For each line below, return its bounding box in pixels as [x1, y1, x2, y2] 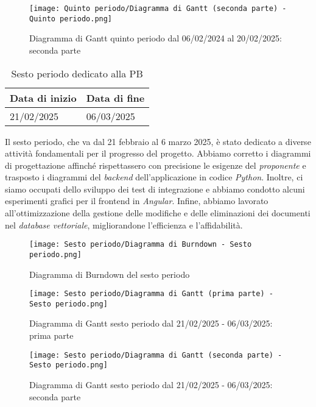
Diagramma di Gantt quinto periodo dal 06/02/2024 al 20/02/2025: [29, 32, 282, 44]
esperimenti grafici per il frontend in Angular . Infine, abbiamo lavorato [5, 194, 269, 207]
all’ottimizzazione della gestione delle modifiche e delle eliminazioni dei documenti [5, 207, 311, 219]
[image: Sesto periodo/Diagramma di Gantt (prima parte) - [29, 289, 273, 299]
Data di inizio [10, 90, 77, 105]
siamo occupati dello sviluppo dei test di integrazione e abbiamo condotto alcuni [5, 182, 305, 195]
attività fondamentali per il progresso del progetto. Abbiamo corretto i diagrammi [5, 147, 311, 160]
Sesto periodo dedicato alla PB [11, 66, 143, 80]
